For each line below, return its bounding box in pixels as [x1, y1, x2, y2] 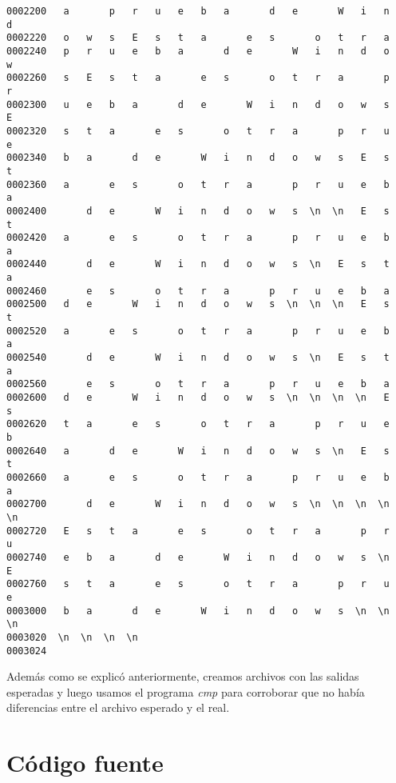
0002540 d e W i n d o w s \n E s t [6, 352, 390, 364]
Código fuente [6, 746, 164, 779]
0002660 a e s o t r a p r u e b [6, 471, 390, 483]
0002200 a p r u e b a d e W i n [6, 6, 390, 17]
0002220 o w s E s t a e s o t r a [6, 32, 390, 44]
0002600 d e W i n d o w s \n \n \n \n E [6, 392, 390, 404]
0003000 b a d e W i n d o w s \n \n [6, 605, 390, 617]
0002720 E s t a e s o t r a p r [6, 525, 390, 537]
